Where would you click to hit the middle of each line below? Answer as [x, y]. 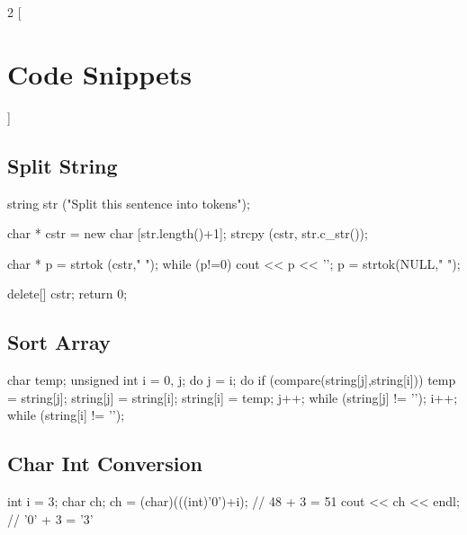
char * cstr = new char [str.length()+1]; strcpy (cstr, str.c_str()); [188, 233]
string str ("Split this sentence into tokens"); [129, 203]
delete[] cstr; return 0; [67, 294]
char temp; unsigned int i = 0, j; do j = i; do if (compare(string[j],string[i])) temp [232, 380]
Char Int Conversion [105, 464]
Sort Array [59, 342]
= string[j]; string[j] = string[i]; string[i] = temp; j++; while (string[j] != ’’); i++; [233, 397]
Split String [63, 165]
